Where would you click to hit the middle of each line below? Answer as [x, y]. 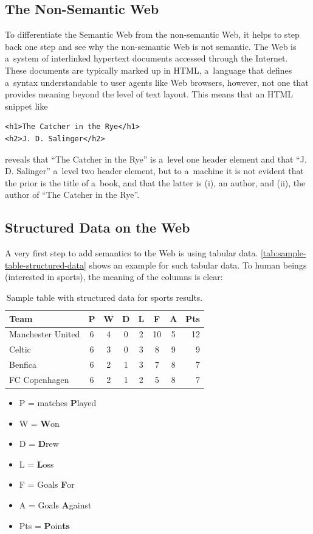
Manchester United [45, 334]
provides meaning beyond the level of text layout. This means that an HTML [149, 94]
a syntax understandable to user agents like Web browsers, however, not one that [157, 82]
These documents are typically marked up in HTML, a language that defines [149, 70]
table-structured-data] [46, 265]
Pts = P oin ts [44, 525]
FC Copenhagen [39, 379]
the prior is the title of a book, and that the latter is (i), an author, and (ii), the [155, 182]
